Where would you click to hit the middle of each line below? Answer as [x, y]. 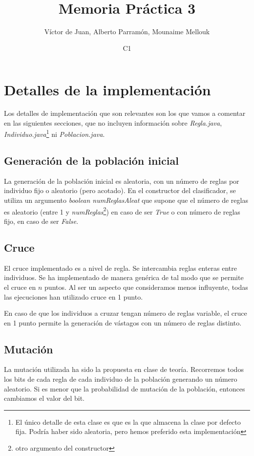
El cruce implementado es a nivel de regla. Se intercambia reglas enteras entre [120, 268]
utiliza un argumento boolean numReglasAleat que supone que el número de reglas [126, 200]
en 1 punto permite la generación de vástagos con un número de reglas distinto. [123, 322]
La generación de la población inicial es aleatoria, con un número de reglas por [122, 181]
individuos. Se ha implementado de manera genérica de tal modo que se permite [124, 277]
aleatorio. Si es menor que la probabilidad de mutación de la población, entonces [125, 388]
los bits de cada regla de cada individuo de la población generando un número [121, 379]
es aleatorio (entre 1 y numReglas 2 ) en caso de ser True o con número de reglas [122, 211]
